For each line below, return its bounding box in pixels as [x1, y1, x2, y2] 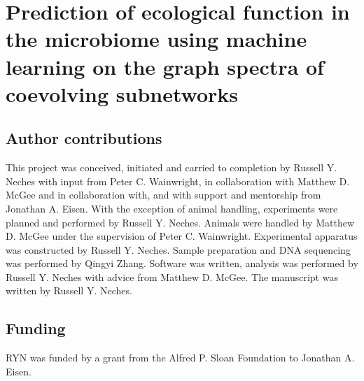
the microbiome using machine [6, 24, 307, 53]
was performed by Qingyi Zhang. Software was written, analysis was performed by [6, 256, 358, 271]
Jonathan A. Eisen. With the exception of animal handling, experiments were [6, 201, 338, 215]
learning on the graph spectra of [6, 52, 324, 80]
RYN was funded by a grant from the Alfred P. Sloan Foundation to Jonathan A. [6, 350, 355, 365]
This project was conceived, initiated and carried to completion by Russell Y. [6, 160, 337, 175]
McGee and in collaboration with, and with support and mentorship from [6, 187, 321, 202]
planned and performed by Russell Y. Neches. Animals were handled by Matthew [6, 215, 355, 229]
